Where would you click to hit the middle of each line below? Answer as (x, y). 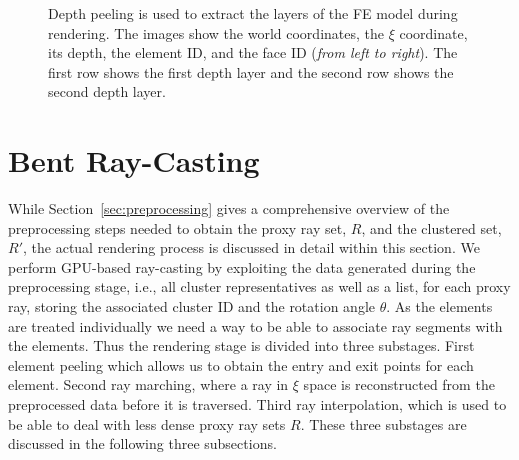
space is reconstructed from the (399, 384)
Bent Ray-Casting (134, 160)
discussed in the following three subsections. (142, 443)
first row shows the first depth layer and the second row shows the (251, 71)
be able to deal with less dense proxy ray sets (147, 423)
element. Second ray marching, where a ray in (148, 384)
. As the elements (439, 306)
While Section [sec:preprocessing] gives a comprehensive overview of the (229, 208)
